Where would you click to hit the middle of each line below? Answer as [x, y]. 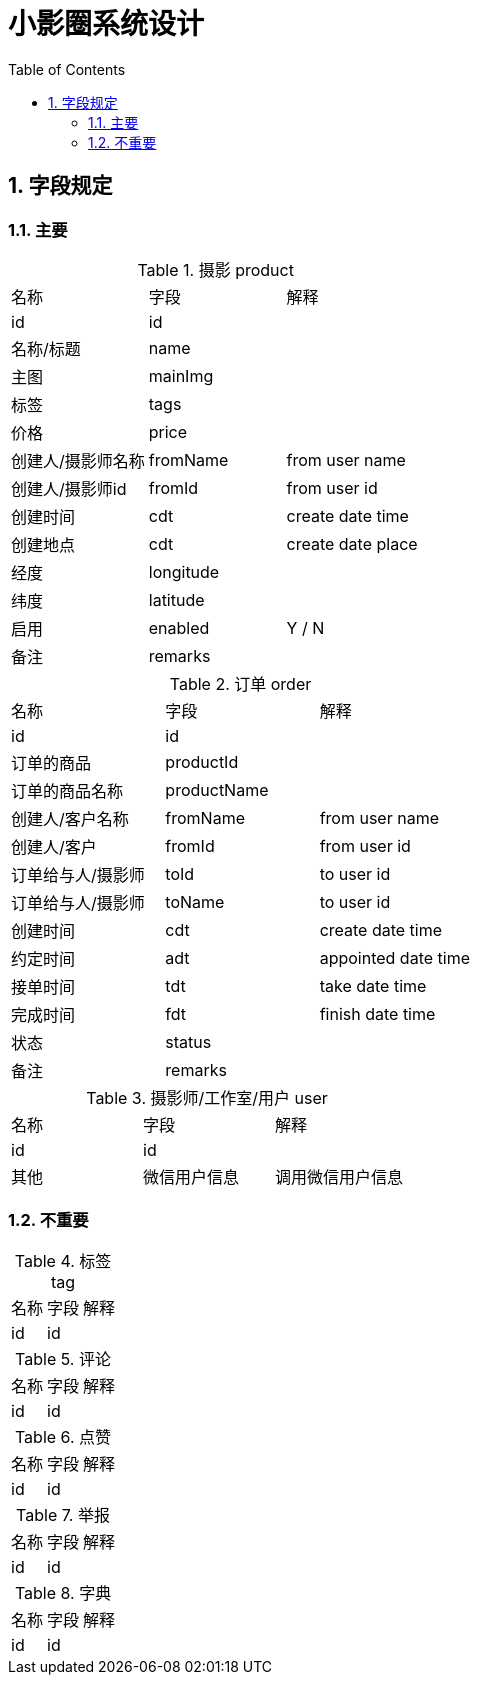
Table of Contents [67, 69]
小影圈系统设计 [106, 24]
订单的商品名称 [67, 790]
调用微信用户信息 [339, 1176]
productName [217, 789]
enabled [179, 627]
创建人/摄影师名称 [78, 460]
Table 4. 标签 [63, 1260]
